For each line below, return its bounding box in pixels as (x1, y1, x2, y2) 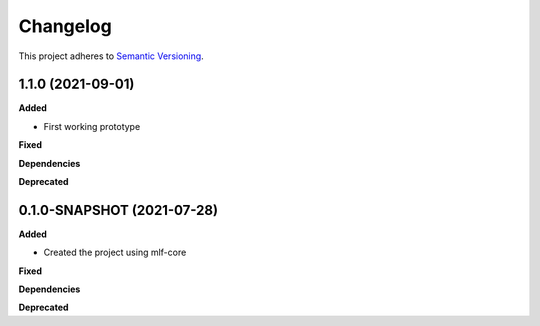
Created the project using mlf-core (43, 246, 187, 259)
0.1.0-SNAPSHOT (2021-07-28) (18, 201, 219, 219)
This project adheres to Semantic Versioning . (18, 50, 204, 62)
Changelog (18, 15, 112, 37)
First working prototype (43, 120, 141, 132)
